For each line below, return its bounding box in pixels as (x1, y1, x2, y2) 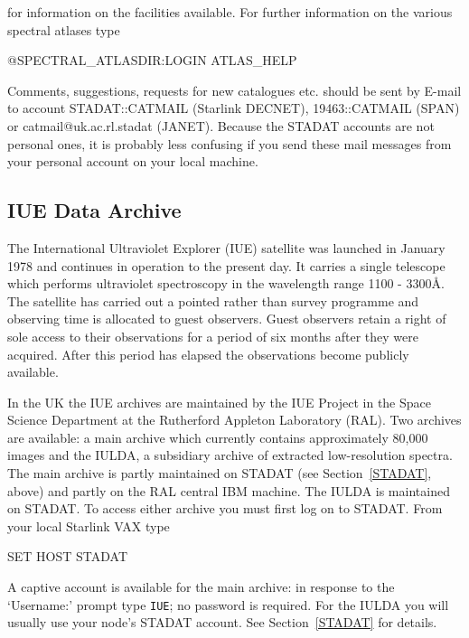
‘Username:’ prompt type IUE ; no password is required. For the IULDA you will (7, 595, 449, 614)
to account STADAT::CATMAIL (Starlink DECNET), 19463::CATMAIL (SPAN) (7, 99, 460, 117)
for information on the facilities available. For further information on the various (7, 3, 453, 21)
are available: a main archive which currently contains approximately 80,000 (7, 427, 428, 446)
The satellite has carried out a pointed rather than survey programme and (7, 291, 419, 310)
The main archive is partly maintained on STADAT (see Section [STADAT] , (7, 464, 432, 483)
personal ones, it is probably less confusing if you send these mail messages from (7, 134, 452, 153)
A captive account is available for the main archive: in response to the (7, 577, 395, 596)
